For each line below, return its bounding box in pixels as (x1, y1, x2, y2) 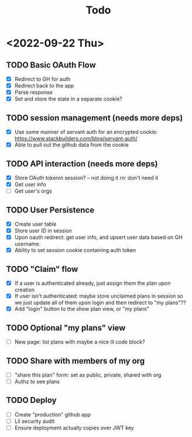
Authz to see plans (14, 378, 60, 385)
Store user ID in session (14, 227, 72, 234)
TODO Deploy (6, 395, 57, 405)
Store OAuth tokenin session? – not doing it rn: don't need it (14, 174, 159, 181)
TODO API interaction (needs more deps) (6, 159, 158, 169)
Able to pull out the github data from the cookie (14, 142, 129, 149)
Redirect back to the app (14, 82, 74, 89)
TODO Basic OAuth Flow (6, 60, 97, 70)
